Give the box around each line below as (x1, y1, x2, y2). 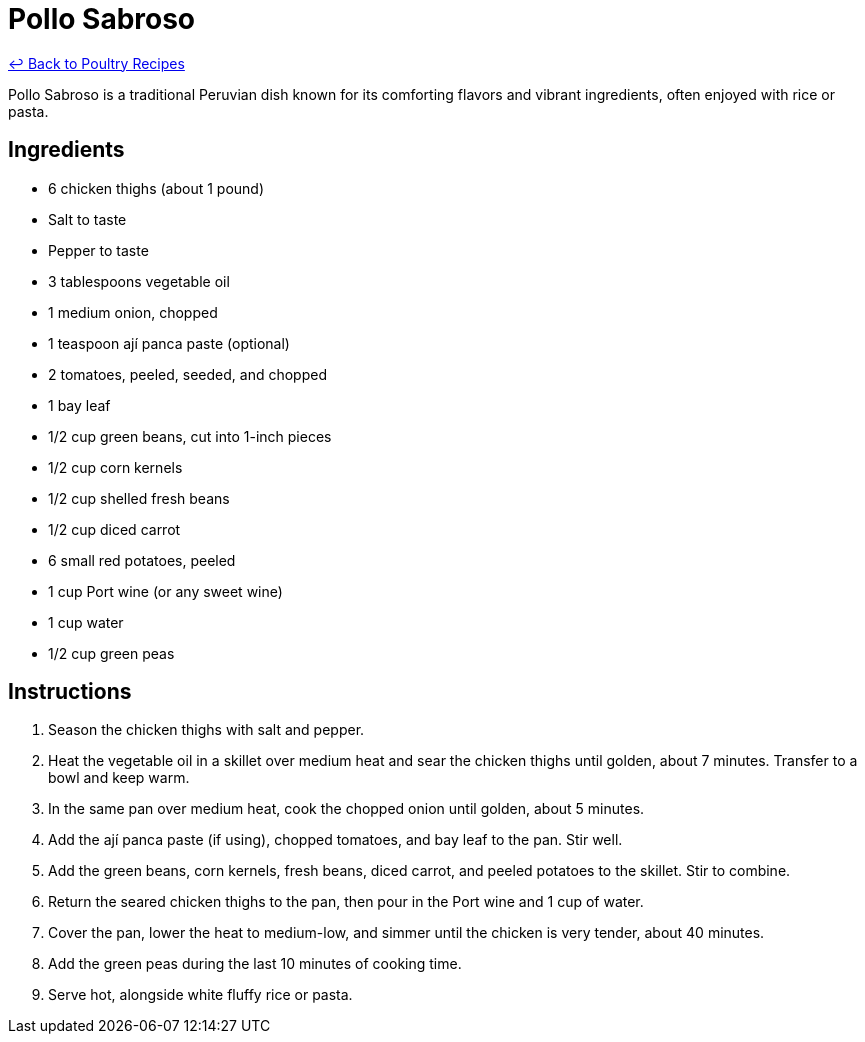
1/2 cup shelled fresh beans (48, 489, 230, 507)
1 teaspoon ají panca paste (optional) (48, 334, 290, 352)
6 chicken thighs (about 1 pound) (48, 179, 265, 197)
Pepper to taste (48, 241, 149, 259)
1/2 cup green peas (48, 644, 175, 662)
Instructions (8, 679, 132, 705)
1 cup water (48, 613, 124, 631)
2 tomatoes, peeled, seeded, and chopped (48, 365, 327, 383)
